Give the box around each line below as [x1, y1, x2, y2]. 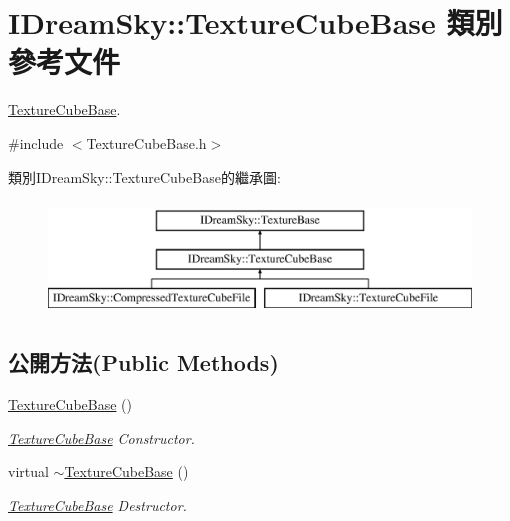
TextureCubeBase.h [86, 132, 207, 153]
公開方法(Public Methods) [8, 347, 279, 378]
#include [8, 132, 64, 153]
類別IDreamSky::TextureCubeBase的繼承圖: [8, 166, 281, 187]
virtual [8, 461, 49, 482]
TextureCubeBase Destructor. [8, 495, 187, 516]
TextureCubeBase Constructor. [8, 427, 195, 448]
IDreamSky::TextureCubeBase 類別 [8, 2, 503, 43]
